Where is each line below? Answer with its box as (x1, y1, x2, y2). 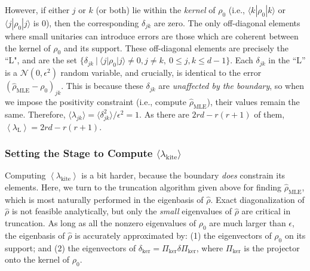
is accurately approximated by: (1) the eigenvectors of (75, 229, 272, 241)
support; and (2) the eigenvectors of (5, 241, 136, 254)
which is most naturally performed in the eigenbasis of (5, 193, 204, 205)
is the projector (244, 241, 300, 254)
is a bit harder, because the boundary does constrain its (81, 169, 286, 181)
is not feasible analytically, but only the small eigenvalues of (11, 205, 232, 217)
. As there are (139, 107, 189, 120)
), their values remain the (207, 95, 300, 107)
